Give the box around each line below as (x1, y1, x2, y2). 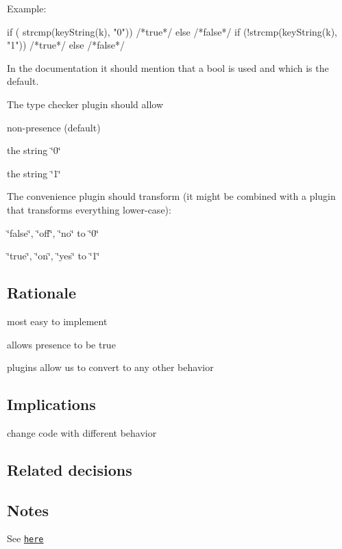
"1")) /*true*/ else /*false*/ (7, 38, 125, 52)
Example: (7, 1, 47, 15)
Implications (7, 394, 96, 415)
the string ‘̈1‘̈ (7, 166, 61, 180)
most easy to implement (7, 314, 108, 328)
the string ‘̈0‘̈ (7, 143, 61, 157)
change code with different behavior (7, 425, 157, 439)
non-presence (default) (7, 120, 101, 134)
